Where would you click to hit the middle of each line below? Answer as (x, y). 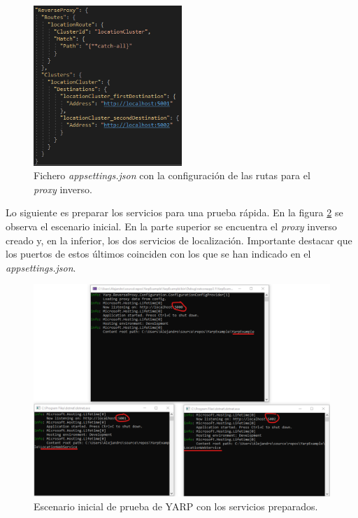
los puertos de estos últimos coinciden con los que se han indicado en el (158, 254)
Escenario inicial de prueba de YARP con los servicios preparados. (176, 506)
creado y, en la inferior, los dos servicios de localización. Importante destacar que (179, 240)
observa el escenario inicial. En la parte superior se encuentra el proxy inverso (171, 226)
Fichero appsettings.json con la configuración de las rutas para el (172, 175)
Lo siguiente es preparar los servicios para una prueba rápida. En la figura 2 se (174, 212)
